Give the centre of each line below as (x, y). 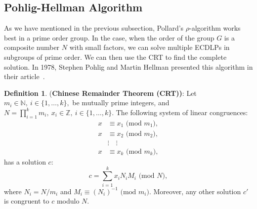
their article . (24, 76)
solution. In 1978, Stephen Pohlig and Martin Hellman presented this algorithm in (128, 66)
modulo (68, 201)
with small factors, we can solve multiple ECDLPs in (150, 47)
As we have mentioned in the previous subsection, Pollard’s (94, 28)
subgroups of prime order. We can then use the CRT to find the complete (115, 57)
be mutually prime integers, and (121, 103)
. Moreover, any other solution (195, 191)
